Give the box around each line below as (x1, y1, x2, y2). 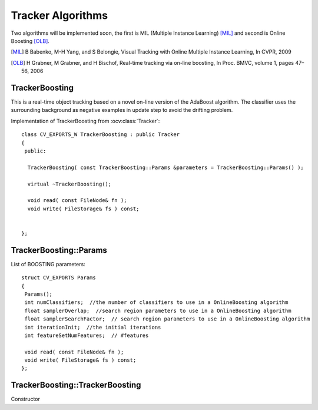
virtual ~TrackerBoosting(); (27, 180, 112, 187)
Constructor (11, 395, 41, 403)
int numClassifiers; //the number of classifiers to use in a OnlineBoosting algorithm (24, 299, 289, 306)
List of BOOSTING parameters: (11, 260, 85, 267)
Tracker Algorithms (11, 9, 108, 22)
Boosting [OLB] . (11, 37, 50, 44)
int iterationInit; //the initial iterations (24, 324, 161, 330)
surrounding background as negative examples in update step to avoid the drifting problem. (11, 107, 233, 114)
